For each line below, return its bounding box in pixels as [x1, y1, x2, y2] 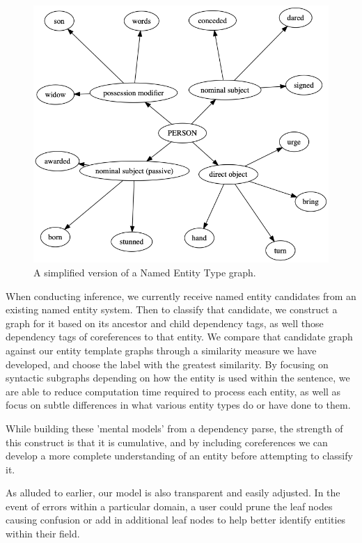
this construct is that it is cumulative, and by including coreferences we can [6, 434, 328, 449]
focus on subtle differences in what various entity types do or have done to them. [6, 398, 351, 412]
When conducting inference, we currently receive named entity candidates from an [6, 288, 356, 303]
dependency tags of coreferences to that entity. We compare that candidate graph [6, 329, 353, 344]
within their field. [6, 526, 80, 541]
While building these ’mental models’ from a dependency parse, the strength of [6, 420, 343, 435]
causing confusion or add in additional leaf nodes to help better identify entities [6, 512, 346, 527]
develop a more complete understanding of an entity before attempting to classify [6, 448, 353, 463]
